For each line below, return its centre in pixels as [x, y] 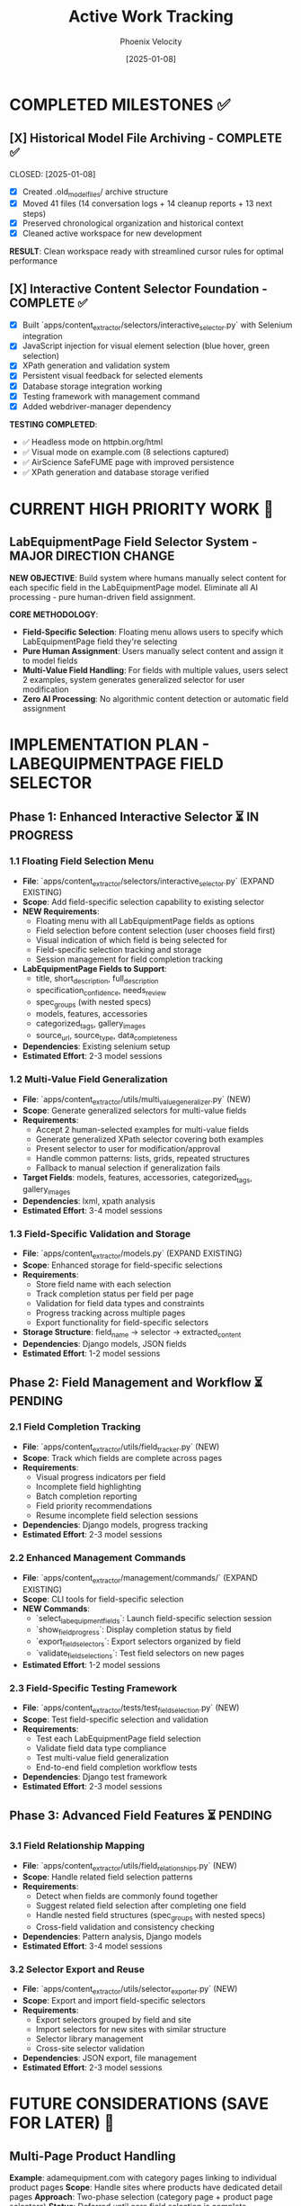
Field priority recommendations [94, 1506]
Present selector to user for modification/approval [128, 1149]
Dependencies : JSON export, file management [110, 2058]
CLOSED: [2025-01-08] [53, 174]
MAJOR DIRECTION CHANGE [92, 556]
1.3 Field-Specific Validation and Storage [100, 1233]
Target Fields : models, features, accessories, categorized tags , [137, 1179]
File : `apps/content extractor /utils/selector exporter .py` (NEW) [130, 1990]
